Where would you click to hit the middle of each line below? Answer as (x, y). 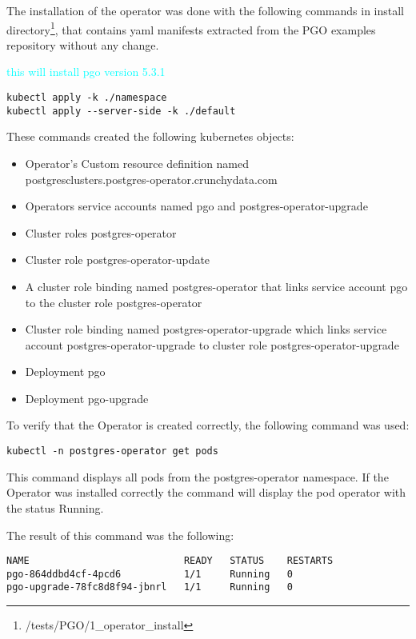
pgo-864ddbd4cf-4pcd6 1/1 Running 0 (150, 574)
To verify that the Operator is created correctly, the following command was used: (208, 425)
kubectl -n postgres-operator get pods (112, 451)
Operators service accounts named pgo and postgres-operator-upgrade (196, 206)
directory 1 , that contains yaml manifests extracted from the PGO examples (191, 28)
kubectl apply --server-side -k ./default (121, 111)
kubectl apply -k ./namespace (87, 98)
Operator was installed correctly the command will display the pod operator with (206, 492)
